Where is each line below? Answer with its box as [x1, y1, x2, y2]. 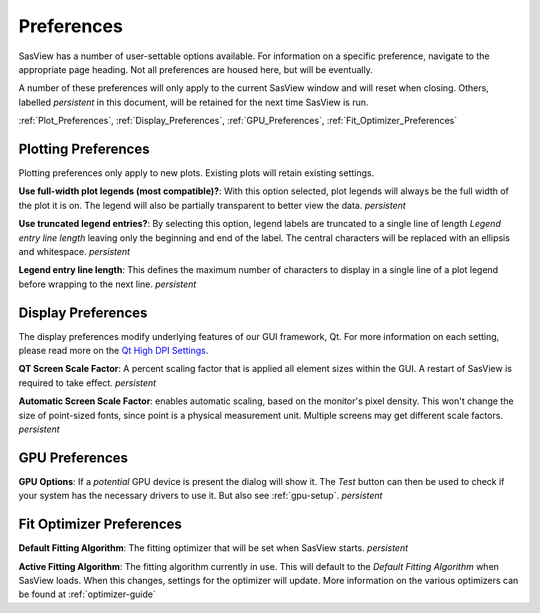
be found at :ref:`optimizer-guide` [18, 588, 157, 600]
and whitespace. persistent [18, 245, 130, 257]
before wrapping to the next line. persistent [18, 278, 197, 290]
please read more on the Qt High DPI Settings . [18, 345, 209, 357]
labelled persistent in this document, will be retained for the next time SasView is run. [18, 96, 369, 108]
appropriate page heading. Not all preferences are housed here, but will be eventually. [18, 63, 374, 75]
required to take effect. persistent [18, 376, 157, 389]
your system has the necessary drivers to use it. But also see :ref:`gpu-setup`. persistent [18, 490, 383, 502]
